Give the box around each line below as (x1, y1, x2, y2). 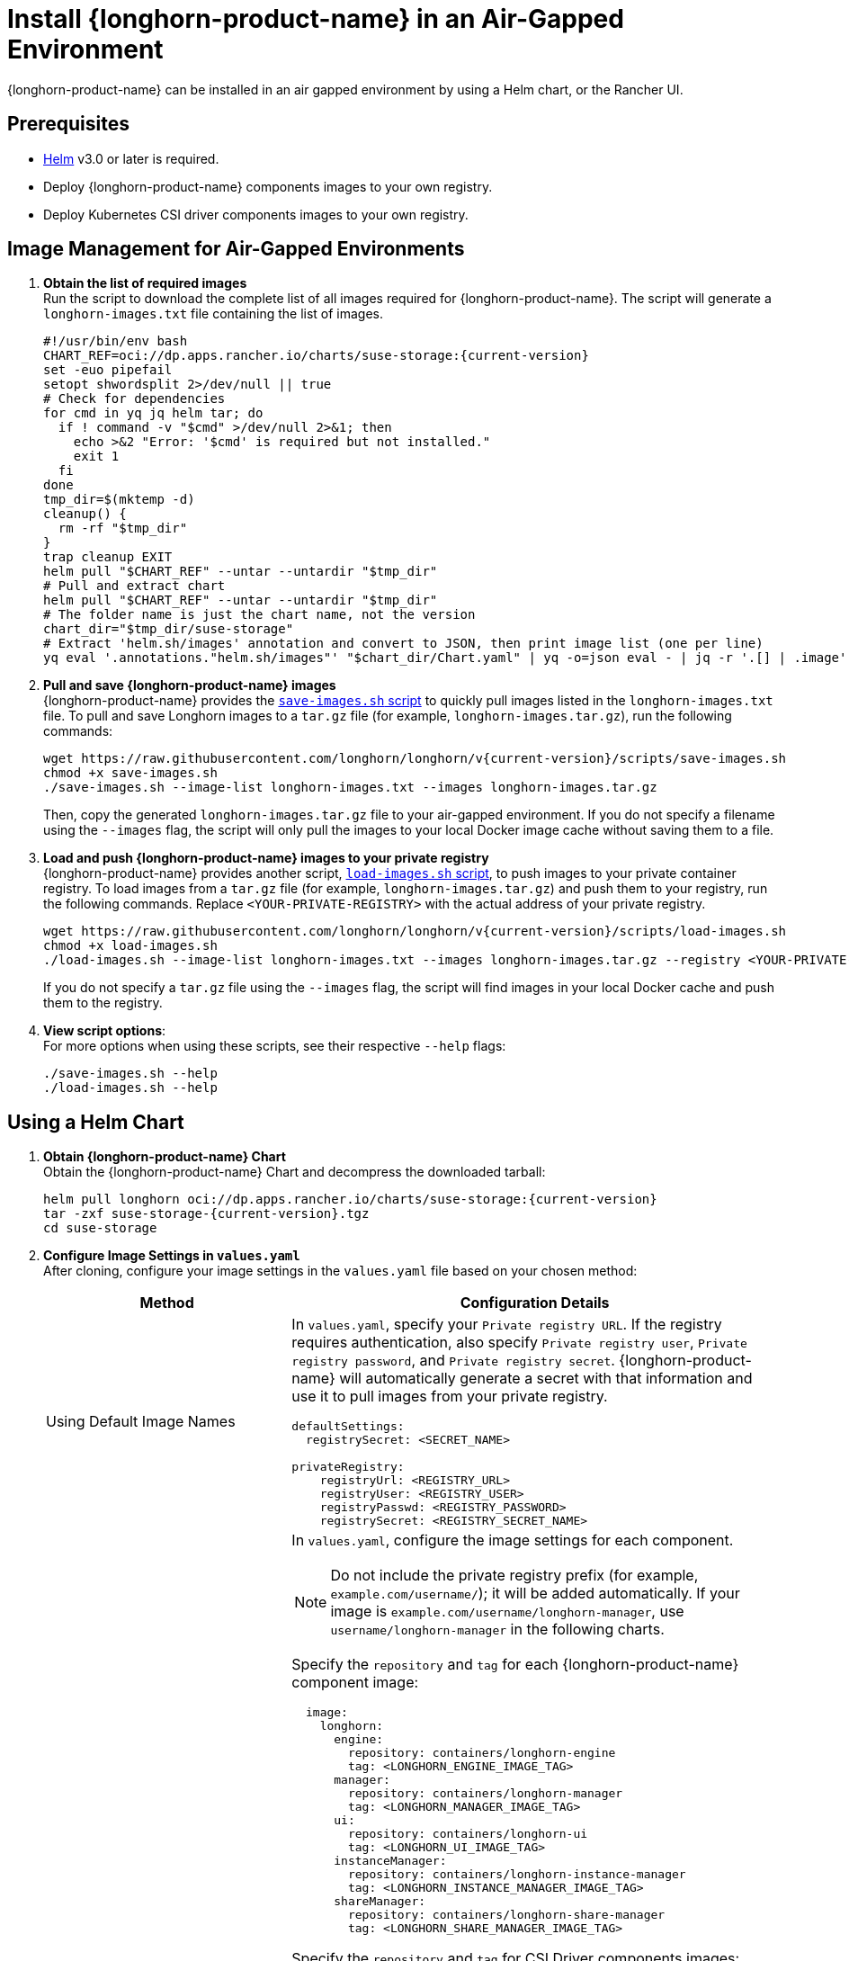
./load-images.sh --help (43, 1080, 218, 1096)
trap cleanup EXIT (43, 550, 173, 565)
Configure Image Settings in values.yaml (43, 1248, 300, 1264)
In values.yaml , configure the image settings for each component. (291, 1531, 734, 1550)
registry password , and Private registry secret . (291, 1351, 615, 1370)
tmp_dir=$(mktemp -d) (43, 492, 195, 507)
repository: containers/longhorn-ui (347, 1827, 588, 1841)
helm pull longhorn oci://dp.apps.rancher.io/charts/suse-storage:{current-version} (43, 1192, 657, 1207)
